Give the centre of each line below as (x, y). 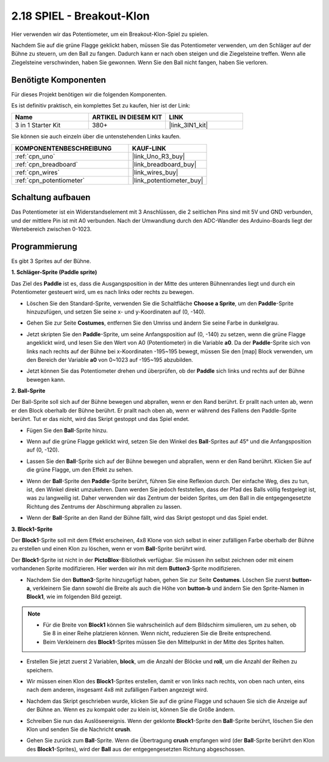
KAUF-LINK (149, 148)
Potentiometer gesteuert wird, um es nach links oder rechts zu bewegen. (103, 292)
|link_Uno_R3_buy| (158, 156)
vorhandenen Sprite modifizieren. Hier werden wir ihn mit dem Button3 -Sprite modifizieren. (126, 569)
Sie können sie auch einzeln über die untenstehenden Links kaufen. (96, 137)
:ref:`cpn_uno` (35, 156)
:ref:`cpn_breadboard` (47, 164)
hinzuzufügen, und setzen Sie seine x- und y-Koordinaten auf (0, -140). (116, 312)
